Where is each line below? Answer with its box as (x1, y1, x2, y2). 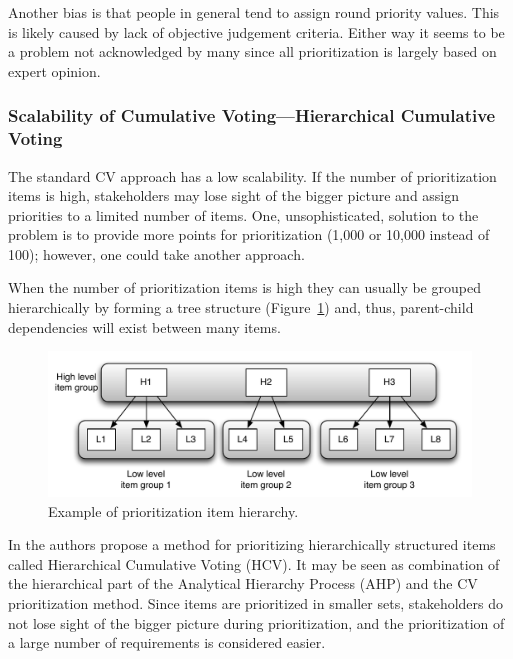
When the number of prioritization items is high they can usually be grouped (8, 277, 481, 298)
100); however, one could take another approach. (8, 243, 305, 264)
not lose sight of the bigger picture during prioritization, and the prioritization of (8, 612, 505, 633)
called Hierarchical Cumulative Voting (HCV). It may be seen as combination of (8, 553, 500, 574)
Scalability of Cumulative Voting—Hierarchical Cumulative (8, 103, 496, 128)
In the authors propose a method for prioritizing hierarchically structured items (8, 534, 496, 555)
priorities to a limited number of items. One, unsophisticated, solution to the (8, 204, 479, 225)
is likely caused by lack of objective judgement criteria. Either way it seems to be (8, 21, 505, 42)
